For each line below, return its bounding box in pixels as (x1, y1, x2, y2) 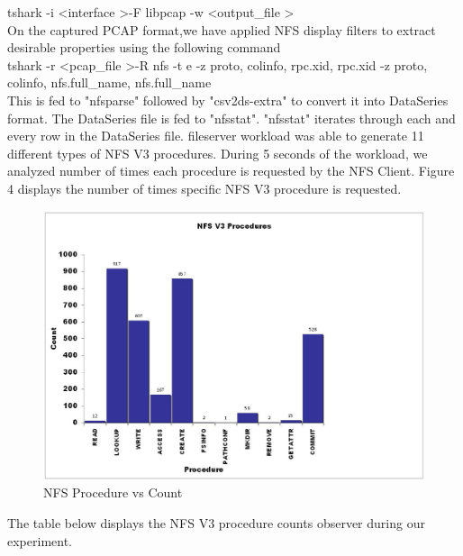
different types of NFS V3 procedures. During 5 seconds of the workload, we (7, 143, 428, 162)
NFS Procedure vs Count (43, 483, 183, 502)
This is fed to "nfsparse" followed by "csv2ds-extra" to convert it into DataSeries (7, 90, 449, 109)
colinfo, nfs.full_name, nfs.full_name (7, 73, 212, 92)
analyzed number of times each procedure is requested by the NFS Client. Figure (7, 161, 455, 180)
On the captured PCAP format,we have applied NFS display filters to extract (7, 20, 436, 39)
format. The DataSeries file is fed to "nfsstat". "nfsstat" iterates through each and (7, 108, 456, 127)
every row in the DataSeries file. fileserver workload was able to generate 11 (7, 126, 424, 145)
